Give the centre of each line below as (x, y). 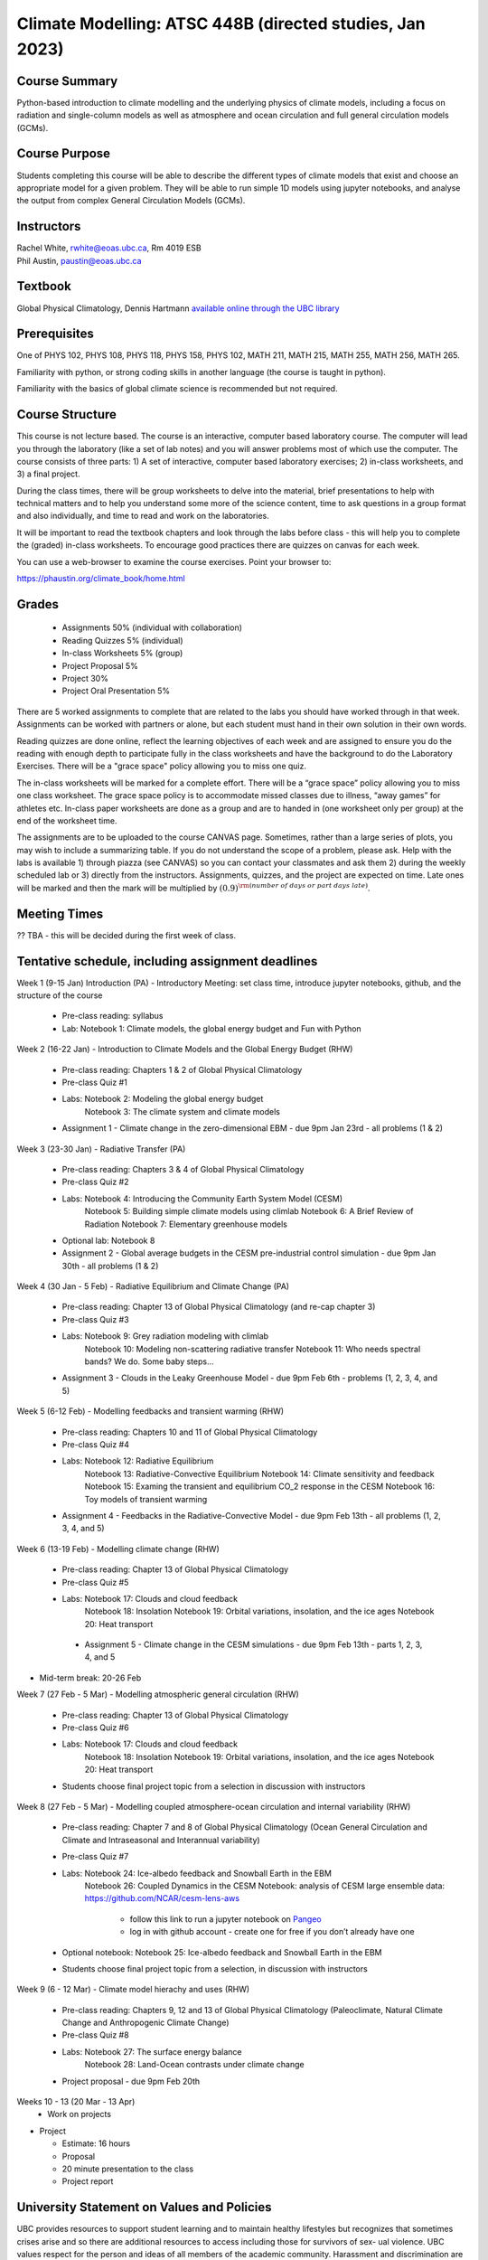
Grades (38, 604)
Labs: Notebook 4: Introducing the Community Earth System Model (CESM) (202, 1199)
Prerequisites (55, 334)
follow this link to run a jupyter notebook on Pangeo (225, 1919)
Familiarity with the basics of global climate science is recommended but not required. (177, 389)
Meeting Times (60, 913)
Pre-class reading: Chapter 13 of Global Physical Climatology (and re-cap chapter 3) (219, 1307)
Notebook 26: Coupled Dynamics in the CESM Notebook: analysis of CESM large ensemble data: (265, 1886)
